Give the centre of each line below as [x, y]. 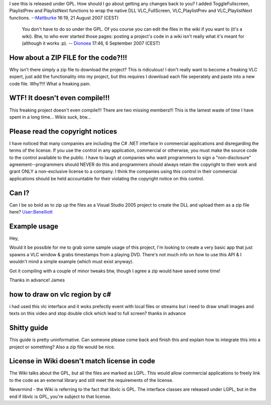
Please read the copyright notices [63, 131]
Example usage [34, 226]
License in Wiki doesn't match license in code [82, 361]
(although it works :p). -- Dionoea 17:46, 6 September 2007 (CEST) [91, 43]
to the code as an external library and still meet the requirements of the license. [91, 380]
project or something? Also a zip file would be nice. [62, 347]
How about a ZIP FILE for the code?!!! [68, 58]
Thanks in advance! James [37, 280]
